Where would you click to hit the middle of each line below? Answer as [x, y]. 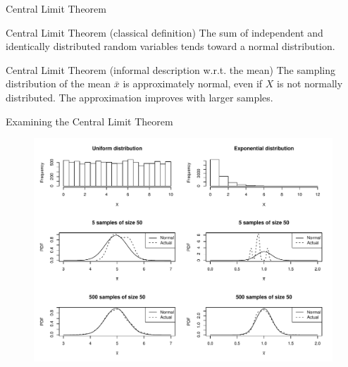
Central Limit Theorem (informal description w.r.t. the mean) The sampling [170, 69]
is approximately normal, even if [193, 83]
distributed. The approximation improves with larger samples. [139, 97]
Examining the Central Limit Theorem [89, 121]
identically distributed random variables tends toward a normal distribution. [170, 46]
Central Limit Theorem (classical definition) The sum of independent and [164, 32]
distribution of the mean [58, 83]
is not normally [310, 83]
